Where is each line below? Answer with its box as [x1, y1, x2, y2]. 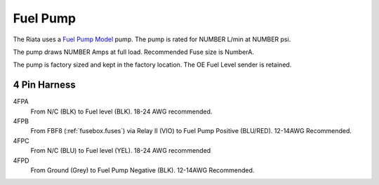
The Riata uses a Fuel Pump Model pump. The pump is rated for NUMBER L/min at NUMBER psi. [13, 35, 291, 43]
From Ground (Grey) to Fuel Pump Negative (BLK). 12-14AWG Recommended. [30, 165, 255, 174]
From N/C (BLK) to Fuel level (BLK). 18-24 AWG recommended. [30, 107, 213, 116]
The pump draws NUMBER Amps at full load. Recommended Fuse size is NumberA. [13, 48, 254, 56]
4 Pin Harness [13, 79, 77, 91]
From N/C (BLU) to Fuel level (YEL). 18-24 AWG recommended [30, 146, 211, 155]
